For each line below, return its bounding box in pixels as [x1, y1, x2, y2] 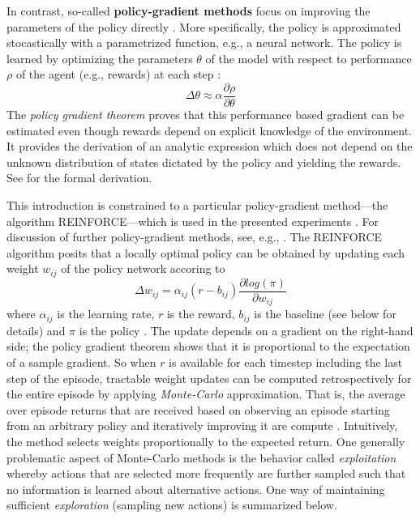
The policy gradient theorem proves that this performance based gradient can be [6, 106, 405, 123]
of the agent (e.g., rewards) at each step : [15, 66, 221, 83]
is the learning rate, [57, 305, 155, 322]
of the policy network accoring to [61, 260, 225, 277]
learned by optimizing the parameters [6, 49, 193, 66]
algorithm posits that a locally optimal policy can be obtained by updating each [6, 244, 405, 261]
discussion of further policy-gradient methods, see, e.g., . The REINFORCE [6, 228, 383, 245]
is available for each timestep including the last [169, 353, 403, 370]
